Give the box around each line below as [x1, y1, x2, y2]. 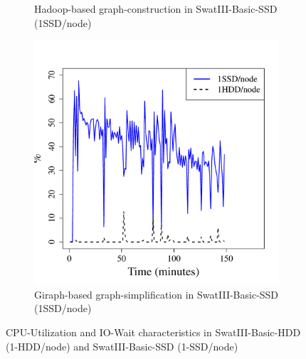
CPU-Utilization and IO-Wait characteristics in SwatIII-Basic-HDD [6, 324, 301, 339]
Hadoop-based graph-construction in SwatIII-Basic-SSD [34, 1, 278, 16]
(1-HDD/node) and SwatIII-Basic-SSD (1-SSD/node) [6, 338, 238, 353]
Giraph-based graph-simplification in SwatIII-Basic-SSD [34, 286, 279, 301]
